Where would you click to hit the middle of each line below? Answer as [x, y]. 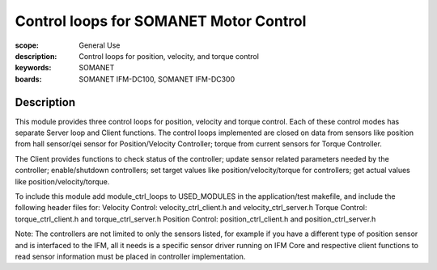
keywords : [33, 68]
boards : [28, 79]
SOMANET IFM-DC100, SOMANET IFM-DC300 [157, 79]
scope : [27, 45]
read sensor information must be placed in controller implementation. [130, 256]
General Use [100, 45]
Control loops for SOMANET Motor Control [161, 21]
